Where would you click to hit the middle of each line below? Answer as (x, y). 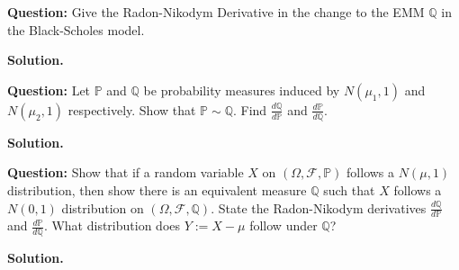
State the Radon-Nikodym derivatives (322, 207)
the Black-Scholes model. (76, 29)
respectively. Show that (132, 109)
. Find (250, 109)
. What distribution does (112, 225)
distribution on (103, 207)
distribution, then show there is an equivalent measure (157, 189)
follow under (283, 225)
